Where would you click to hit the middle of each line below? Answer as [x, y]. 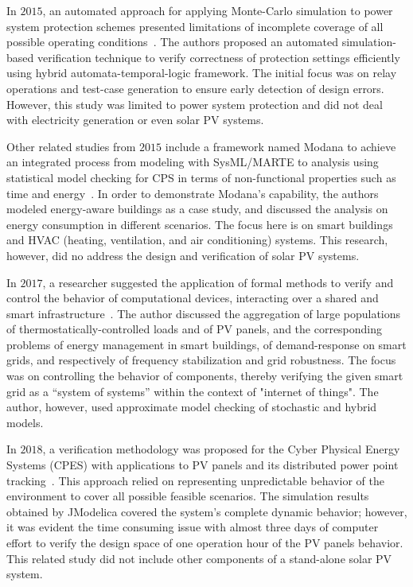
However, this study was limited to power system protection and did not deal [195, 104]
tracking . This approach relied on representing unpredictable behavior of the [195, 480]
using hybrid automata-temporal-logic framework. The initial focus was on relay [202, 73]
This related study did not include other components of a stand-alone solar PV [199, 558]
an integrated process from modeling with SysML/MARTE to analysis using [193, 162]
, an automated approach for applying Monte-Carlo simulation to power [218, 10]
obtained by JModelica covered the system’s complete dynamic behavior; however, [207, 511]
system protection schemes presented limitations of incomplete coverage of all [195, 26]
